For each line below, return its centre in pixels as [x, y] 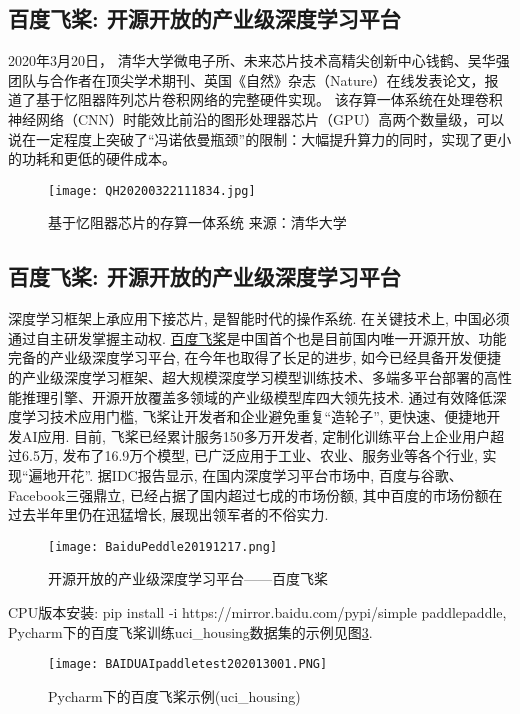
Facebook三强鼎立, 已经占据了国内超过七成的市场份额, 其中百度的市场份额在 [255, 494]
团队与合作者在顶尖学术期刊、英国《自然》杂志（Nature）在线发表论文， [246, 79]
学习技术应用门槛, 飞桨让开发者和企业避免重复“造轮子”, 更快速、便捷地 [254, 416]
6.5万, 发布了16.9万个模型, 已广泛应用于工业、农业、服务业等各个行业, [249, 455]
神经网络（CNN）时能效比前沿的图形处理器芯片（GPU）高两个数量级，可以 [256, 118]
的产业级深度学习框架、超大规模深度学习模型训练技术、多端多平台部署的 [246, 377]
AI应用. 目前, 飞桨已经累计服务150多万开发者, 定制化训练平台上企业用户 [256, 435]
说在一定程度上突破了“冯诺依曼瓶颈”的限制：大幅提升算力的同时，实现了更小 [260, 138]
